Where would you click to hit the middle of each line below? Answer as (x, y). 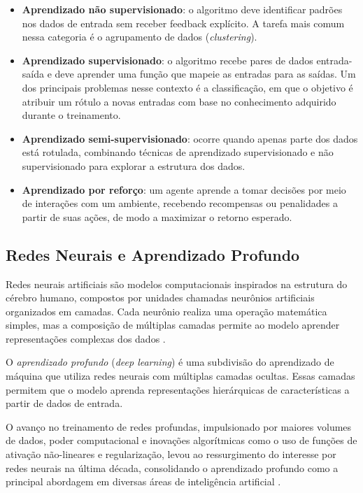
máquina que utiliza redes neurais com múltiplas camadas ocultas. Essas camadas (180, 376)
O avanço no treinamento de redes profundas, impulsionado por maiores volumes (179, 426)
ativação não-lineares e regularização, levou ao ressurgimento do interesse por (171, 454)
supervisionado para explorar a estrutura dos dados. (134, 165)
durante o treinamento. (71, 115)
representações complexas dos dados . (86, 338)
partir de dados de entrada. (64, 403)
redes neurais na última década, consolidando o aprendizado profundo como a (172, 467)
